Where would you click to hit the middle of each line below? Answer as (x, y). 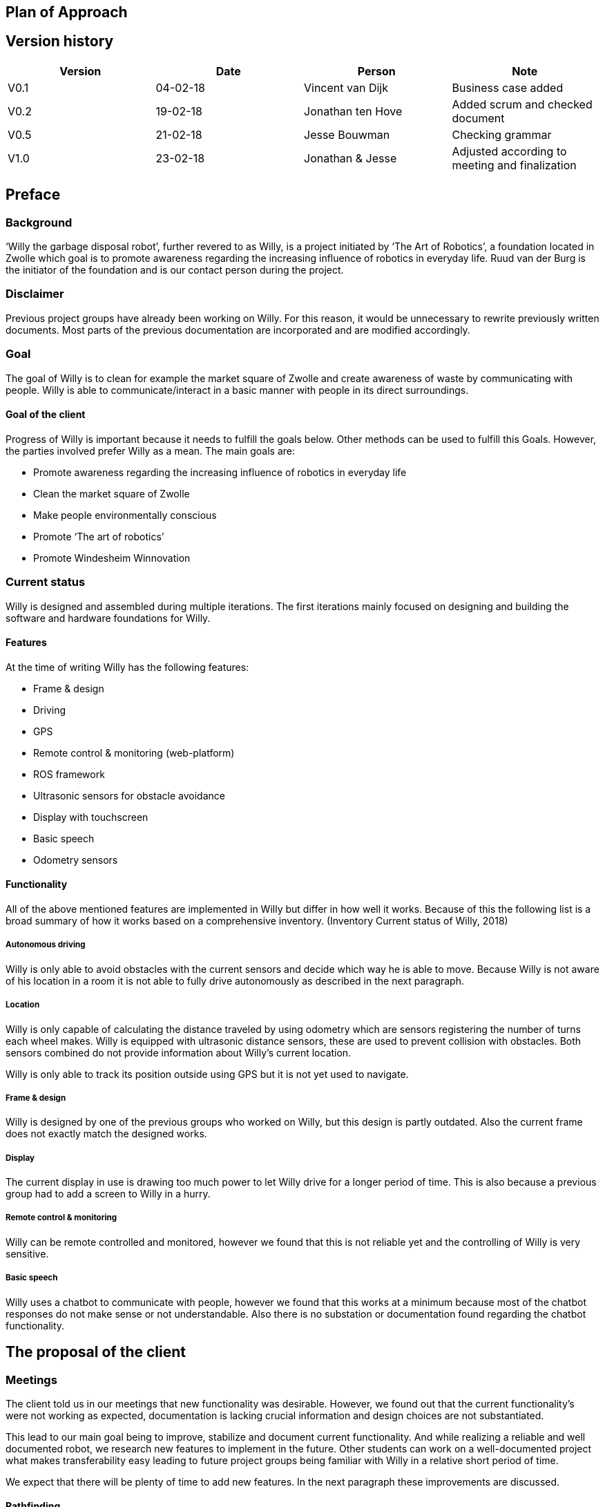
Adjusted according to (509, 151)
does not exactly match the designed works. (106, 1134)
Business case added (508, 87)
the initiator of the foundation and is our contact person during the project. (175, 270)
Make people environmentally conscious (125, 515)
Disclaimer (35, 294)
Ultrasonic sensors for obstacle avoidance (129, 795)
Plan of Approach (67, 12)
